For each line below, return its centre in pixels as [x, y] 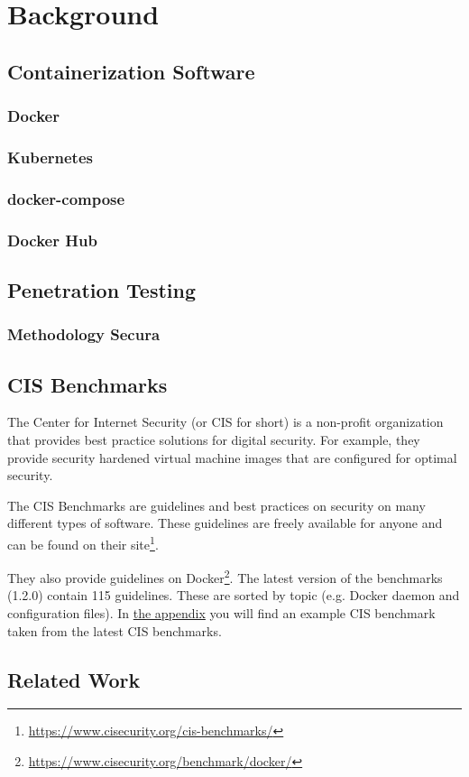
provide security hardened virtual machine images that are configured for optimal [232, 457]
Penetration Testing [102, 289]
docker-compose [66, 198]
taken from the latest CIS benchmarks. [115, 630]
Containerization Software [131, 71]
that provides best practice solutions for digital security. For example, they [214, 439]
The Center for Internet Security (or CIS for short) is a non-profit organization [225, 422]
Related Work [74, 679]
